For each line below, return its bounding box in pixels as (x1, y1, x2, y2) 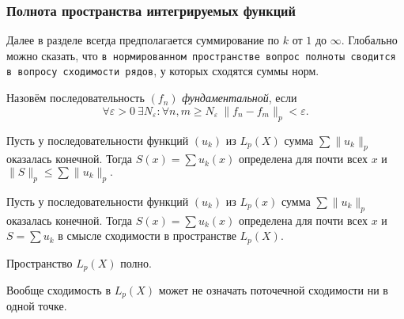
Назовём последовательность (6, 89, 145, 106)
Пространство (6, 254, 73, 271)
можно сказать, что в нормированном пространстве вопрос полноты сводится (6, 47, 396, 63)
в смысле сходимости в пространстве (58, 227, 236, 244)
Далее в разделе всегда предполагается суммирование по (6, 32, 280, 48)
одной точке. (6, 298, 67, 314)
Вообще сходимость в (6, 282, 111, 298)
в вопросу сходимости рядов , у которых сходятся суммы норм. (6, 63, 319, 79)
